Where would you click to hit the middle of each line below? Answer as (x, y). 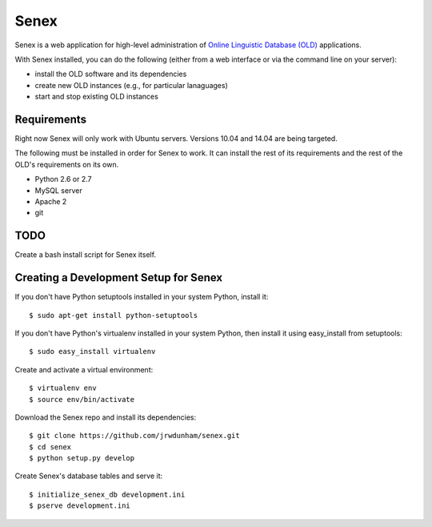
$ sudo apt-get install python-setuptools (114, 315)
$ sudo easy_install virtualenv (92, 352)
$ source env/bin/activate (82, 399)
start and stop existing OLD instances (97, 97)
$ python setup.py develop (82, 458)
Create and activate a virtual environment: (84, 369)
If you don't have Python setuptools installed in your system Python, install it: (142, 297)
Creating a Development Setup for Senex (119, 278)
